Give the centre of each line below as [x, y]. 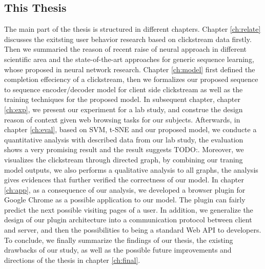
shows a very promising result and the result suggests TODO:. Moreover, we [124, 149]
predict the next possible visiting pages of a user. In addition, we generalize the [129, 209]
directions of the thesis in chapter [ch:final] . [72, 260]
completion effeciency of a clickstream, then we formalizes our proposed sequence [131, 79]
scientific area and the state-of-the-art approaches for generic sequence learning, [129, 59]
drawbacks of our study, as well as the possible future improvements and [118, 250]
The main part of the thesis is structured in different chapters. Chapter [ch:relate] [132, 29]
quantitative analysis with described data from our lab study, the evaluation [124, 139]
